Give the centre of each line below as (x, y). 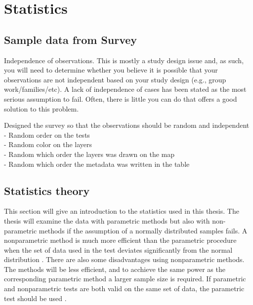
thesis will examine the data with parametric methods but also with (107, 220)
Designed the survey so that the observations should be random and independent (127, 125)
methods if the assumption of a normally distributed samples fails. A (143, 230)
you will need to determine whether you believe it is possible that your (111, 70)
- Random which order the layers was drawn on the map (89, 154)
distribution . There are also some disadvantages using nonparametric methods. (124, 259)
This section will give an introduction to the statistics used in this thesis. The (122, 211)
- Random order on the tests (47, 134)
